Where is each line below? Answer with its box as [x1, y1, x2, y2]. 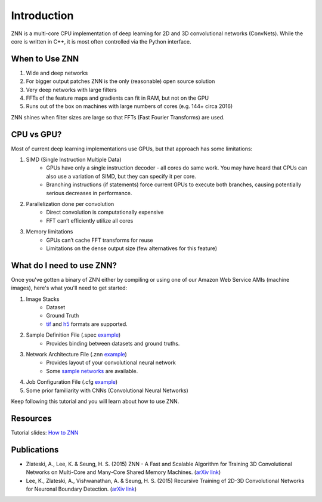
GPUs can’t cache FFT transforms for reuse [46, 236, 153, 244]
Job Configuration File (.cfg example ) [26, 378, 118, 386]
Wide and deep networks [26, 69, 88, 76]
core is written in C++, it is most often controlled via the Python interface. [11, 38, 191, 45]
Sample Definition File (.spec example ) [26, 331, 121, 338]
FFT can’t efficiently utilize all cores [46, 217, 134, 224]
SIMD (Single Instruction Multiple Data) [26, 156, 122, 164]
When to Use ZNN [11, 54, 79, 64]
